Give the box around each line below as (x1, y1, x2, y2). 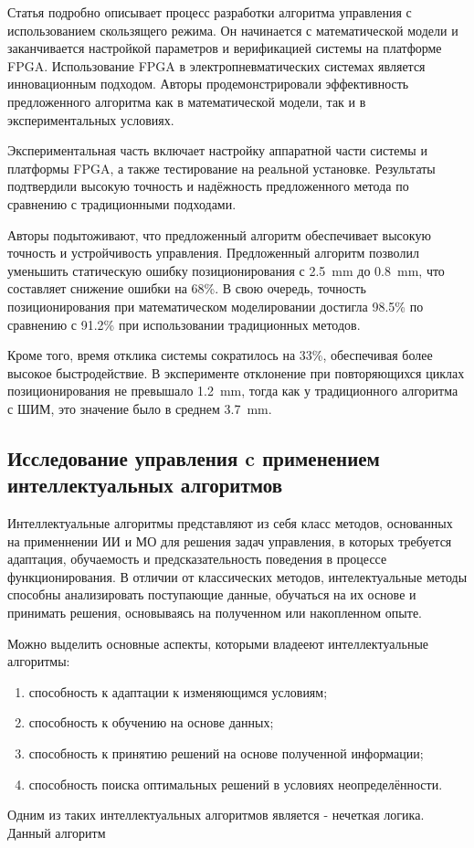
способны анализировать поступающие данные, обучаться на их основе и (7, 585, 416, 604)
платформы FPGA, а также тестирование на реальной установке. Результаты (7, 158, 436, 177)
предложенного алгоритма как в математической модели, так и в (7, 91, 366, 111)
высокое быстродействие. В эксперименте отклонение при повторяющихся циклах (7, 363, 465, 382)
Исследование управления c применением (7, 443, 380, 472)
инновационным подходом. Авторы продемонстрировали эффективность (7, 74, 409, 93)
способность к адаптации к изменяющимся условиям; (28, 682, 328, 701)
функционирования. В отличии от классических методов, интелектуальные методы (7, 567, 468, 586)
